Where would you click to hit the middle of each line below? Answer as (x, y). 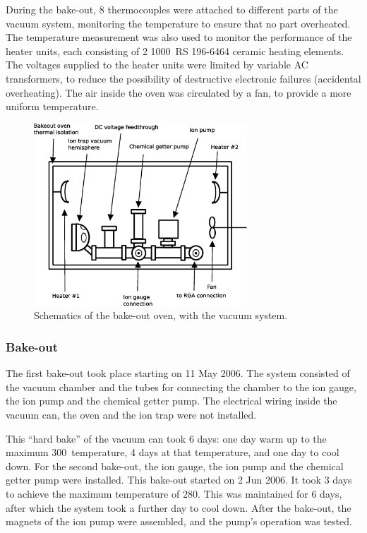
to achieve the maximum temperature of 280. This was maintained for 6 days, (174, 493)
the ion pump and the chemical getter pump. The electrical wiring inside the (172, 401)
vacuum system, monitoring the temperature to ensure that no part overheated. (178, 23)
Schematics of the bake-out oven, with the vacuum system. (161, 315)
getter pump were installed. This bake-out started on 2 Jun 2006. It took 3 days (179, 480)
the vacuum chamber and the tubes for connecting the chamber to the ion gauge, (181, 387)
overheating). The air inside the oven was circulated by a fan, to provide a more (179, 92)
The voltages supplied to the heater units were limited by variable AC (157, 65)
